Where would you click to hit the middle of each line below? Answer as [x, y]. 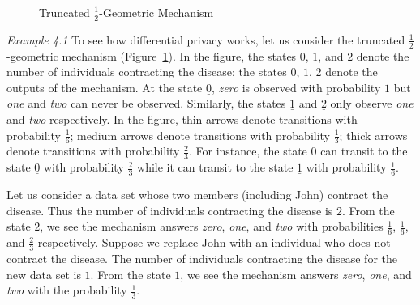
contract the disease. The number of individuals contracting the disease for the [202, 258]
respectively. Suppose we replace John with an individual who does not [214, 242]
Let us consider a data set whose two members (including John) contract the [197, 195]
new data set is [44, 274]
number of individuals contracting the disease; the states [147, 72]
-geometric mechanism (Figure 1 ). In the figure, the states [152, 55]
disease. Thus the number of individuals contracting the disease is [170, 210]
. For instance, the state [248, 151]
